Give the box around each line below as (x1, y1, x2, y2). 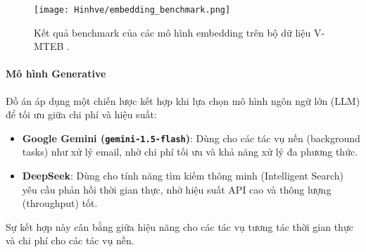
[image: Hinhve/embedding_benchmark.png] (34, 5, 231, 15)
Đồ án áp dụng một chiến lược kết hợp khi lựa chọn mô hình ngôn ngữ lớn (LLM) (6, 93, 360, 108)
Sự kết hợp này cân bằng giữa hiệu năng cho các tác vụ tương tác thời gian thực (6, 219, 353, 234)
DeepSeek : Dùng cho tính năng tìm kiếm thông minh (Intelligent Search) (22, 168, 344, 183)
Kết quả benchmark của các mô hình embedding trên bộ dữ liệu (34, 25, 311, 39)
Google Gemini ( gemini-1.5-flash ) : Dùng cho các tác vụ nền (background (22, 130, 360, 145)
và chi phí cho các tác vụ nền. (6, 233, 134, 248)
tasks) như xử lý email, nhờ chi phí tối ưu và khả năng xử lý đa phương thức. (22, 144, 358, 159)
